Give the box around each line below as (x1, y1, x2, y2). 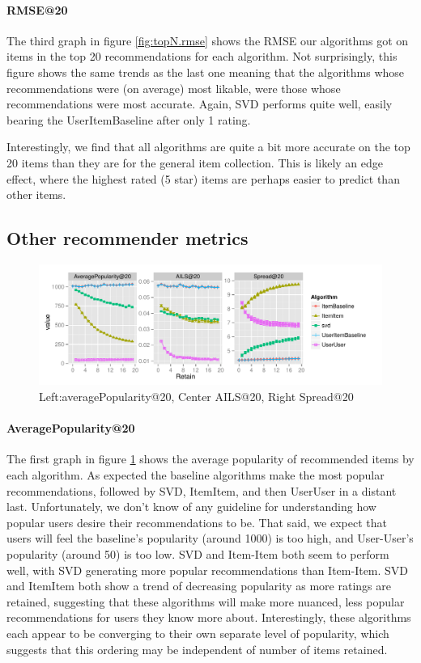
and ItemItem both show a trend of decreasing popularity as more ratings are (6, 577, 391, 594)
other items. (6, 186, 66, 203)
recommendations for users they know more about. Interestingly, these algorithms (6, 609, 411, 626)
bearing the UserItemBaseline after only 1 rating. (6, 111, 251, 128)
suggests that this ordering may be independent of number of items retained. (6, 640, 388, 657)
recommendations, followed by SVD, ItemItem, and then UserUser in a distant (6, 482, 397, 499)
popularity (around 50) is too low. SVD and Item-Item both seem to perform (6, 545, 389, 562)
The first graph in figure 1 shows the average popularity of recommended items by (6, 450, 415, 467)
